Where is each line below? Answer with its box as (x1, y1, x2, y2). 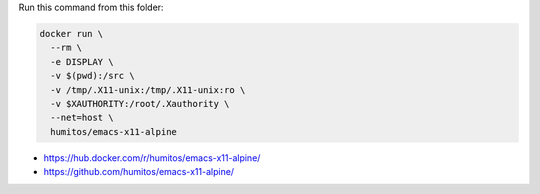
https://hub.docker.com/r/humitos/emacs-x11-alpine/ (43, 151, 261, 164)
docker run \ (39, 28, 104, 39)
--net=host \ (50, 112, 114, 124)
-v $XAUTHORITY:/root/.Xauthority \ (50, 98, 230, 109)
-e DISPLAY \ (50, 56, 114, 67)
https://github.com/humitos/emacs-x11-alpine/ (43, 166, 235, 178)
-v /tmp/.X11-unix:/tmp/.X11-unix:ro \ (50, 84, 246, 95)
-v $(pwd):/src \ (50, 70, 135, 82)
